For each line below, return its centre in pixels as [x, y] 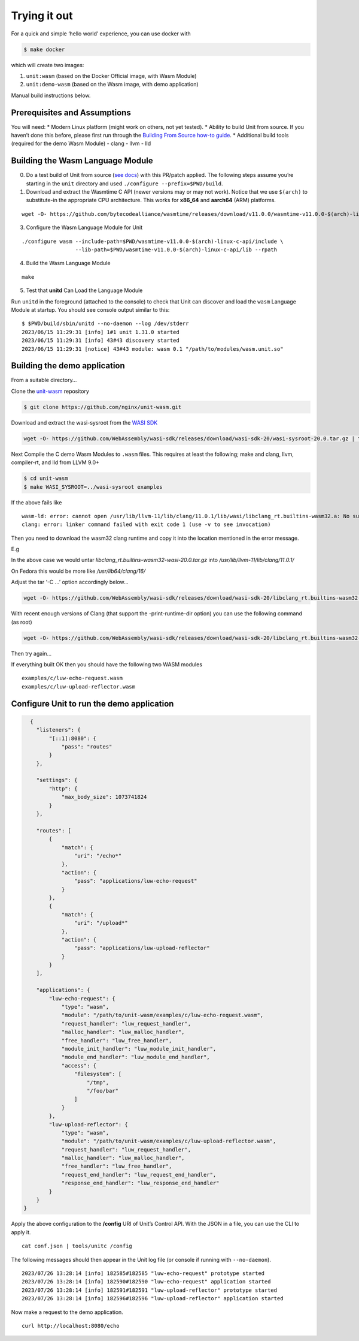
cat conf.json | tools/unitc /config [77, 1246]
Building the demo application [68, 366]
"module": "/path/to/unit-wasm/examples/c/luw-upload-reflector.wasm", [169, 1141]
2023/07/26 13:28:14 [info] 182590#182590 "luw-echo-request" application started [146, 1282]
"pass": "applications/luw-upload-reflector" [142, 948]
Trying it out [42, 16]
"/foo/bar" [103, 1091]
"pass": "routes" [87, 746]
